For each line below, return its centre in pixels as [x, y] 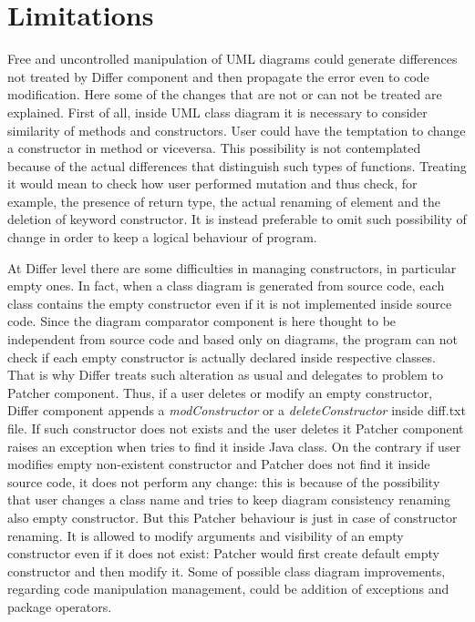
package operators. [60, 606]
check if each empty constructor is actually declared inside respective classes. [222, 357]
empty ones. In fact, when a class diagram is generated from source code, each [226, 286]
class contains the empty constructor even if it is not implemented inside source [230, 303]
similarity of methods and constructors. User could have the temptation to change [237, 130]
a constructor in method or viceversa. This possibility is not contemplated [214, 148]
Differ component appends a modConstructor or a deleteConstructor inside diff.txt [237, 410]
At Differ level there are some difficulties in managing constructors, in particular [232, 267]
